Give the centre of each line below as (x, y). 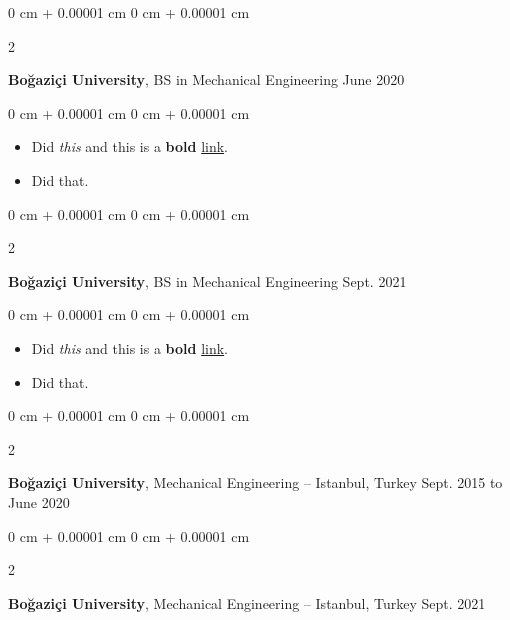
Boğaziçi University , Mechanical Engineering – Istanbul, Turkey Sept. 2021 (247, 602)
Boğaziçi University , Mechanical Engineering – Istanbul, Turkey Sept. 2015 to (255, 482)
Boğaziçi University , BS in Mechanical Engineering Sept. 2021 (207, 280)
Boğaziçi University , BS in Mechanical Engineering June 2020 (206, 79)
